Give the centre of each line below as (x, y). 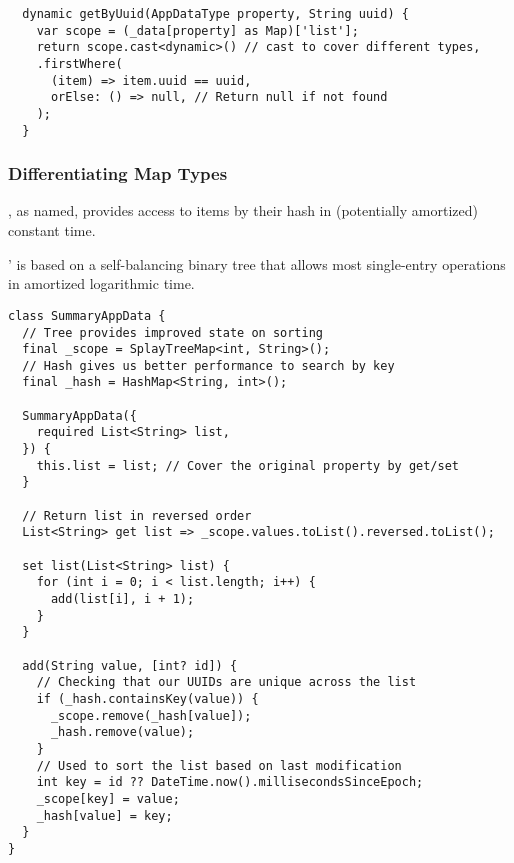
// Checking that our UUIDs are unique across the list (226, 682)
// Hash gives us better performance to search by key (208, 365)
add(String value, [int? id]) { (130, 665)
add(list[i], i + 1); (122, 599)
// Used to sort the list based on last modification (219, 765)
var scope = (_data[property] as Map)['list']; (197, 30)
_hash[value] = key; (104, 815)
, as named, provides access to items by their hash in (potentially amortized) (243, 210)
